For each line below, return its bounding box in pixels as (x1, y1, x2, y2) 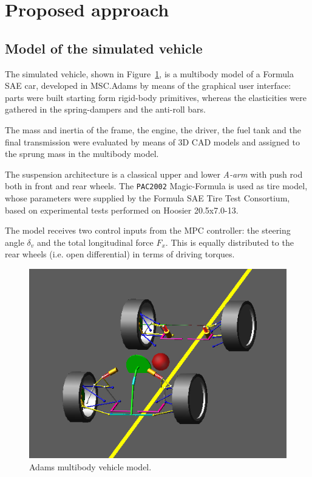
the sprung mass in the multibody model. (5, 147, 159, 160)
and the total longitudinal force (36, 235, 154, 248)
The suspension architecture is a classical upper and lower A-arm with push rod (5, 167, 303, 180)
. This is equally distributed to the (165, 235, 294, 248)
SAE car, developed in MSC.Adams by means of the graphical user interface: (5, 79, 291, 92)
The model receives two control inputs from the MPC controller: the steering (5, 224, 291, 237)
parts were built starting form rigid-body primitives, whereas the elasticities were (5, 91, 307, 103)
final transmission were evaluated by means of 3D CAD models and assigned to (5, 135, 300, 148)
